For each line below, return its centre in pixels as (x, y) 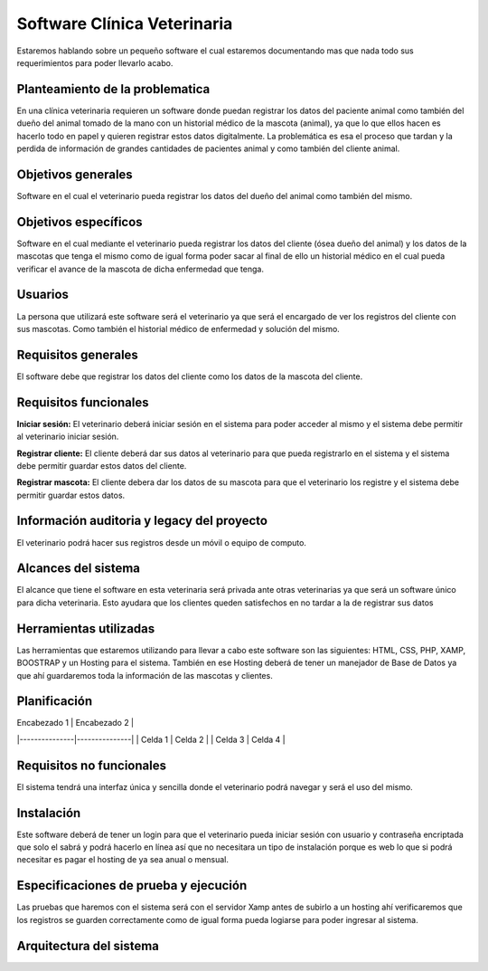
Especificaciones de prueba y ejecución (132, 885)
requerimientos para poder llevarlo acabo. (95, 62)
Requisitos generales (78, 354)
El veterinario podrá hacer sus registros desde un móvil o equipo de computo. (162, 542)
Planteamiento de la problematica (113, 89)
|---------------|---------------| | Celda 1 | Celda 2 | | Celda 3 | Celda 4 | (151, 739)
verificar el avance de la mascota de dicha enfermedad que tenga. (140, 269)
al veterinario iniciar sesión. (68, 437)
